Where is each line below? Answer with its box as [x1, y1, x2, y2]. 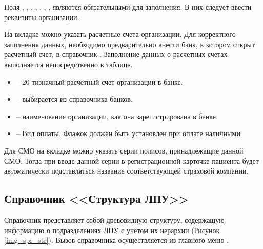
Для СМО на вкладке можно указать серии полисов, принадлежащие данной [4, 145, 244, 156]
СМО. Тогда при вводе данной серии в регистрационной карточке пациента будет [4, 155, 259, 166]
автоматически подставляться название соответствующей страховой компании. [4, 165, 249, 176]
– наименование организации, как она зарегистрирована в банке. [16, 110, 218, 121]
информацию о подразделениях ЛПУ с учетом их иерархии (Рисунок [4, 224, 220, 235]
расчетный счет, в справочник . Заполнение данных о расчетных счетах [4, 49, 228, 60]
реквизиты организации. [4, 11, 79, 22]
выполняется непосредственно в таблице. [4, 59, 133, 69]
